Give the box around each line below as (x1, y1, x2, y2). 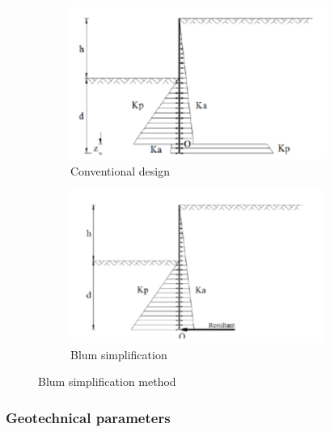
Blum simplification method (38, 373, 176, 390)
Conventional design (70, 162, 170, 179)
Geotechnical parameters (6, 407, 171, 427)
